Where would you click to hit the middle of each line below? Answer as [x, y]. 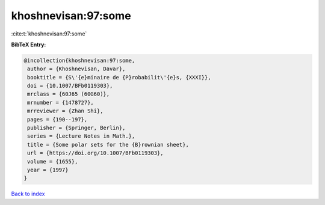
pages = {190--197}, [57, 119]
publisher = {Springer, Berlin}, [76, 128]
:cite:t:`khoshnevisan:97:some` [49, 34]
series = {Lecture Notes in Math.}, [81, 136]
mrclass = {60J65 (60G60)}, [69, 94]
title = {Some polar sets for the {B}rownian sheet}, [108, 145]
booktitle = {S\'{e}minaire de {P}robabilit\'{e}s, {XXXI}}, [119, 77]
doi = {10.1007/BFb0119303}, [70, 86]
